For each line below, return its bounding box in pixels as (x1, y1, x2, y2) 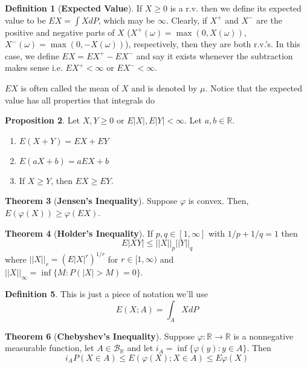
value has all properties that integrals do (5, 93, 155, 106)
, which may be (98, 13, 155, 26)
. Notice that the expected (205, 81, 303, 94)
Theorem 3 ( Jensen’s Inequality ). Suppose (5, 194, 178, 207)
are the (256, 13, 282, 26)
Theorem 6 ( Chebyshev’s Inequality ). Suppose (5, 329, 195, 342)
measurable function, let (5, 341, 94, 354)
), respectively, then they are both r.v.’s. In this (125, 38, 300, 50)
